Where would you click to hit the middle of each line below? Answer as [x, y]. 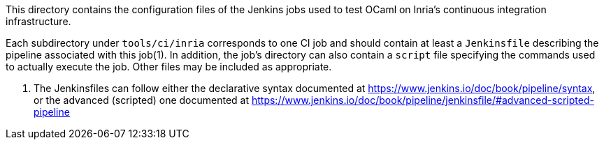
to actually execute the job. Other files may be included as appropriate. [169, 67]
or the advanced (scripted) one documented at [142, 100]
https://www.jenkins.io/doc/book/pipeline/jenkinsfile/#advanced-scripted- [423, 100]
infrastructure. [38, 21]
